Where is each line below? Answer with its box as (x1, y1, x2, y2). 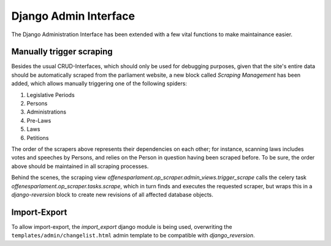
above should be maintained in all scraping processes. (11, 163, 149, 170)
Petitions (26, 134, 49, 141)
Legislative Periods (26, 91, 75, 98)
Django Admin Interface (11, 9, 135, 23)
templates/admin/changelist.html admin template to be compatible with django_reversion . (11, 232, 256, 239)
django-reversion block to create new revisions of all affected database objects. (11, 191, 214, 198)
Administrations (26, 108, 67, 116)
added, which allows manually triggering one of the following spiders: (11, 80, 187, 87)
